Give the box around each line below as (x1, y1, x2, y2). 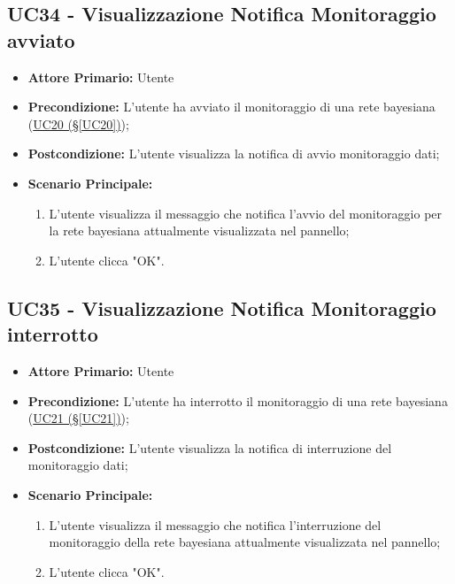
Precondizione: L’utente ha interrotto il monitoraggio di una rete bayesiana (27, 391, 448, 410)
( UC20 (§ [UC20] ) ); (27, 114, 129, 133)
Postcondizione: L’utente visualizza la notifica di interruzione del (27, 438, 392, 457)
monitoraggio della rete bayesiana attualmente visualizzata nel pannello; (49, 533, 441, 551)
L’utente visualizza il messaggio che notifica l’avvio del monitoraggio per (49, 204, 443, 222)
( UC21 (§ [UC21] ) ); (27, 409, 129, 427)
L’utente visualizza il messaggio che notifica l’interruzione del (49, 515, 382, 534)
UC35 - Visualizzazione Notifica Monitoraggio (7, 294, 436, 321)
